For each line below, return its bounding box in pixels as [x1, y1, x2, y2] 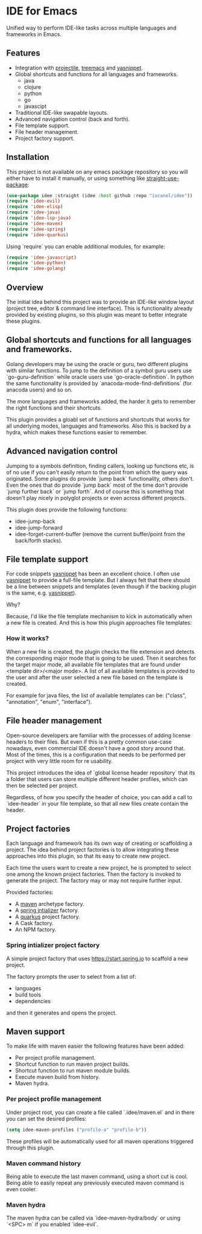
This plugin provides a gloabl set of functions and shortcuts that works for [6, 416, 191, 423]
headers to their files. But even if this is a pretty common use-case [6, 738, 172, 745]
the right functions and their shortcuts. [6, 404, 103, 411]
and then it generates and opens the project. [6, 1009, 117, 1016]
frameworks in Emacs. [6, 30, 62, 37]
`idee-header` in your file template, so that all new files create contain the [6, 800, 189, 807]
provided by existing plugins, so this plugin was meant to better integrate [6, 311, 188, 318]
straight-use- [146, 174, 180, 182]
